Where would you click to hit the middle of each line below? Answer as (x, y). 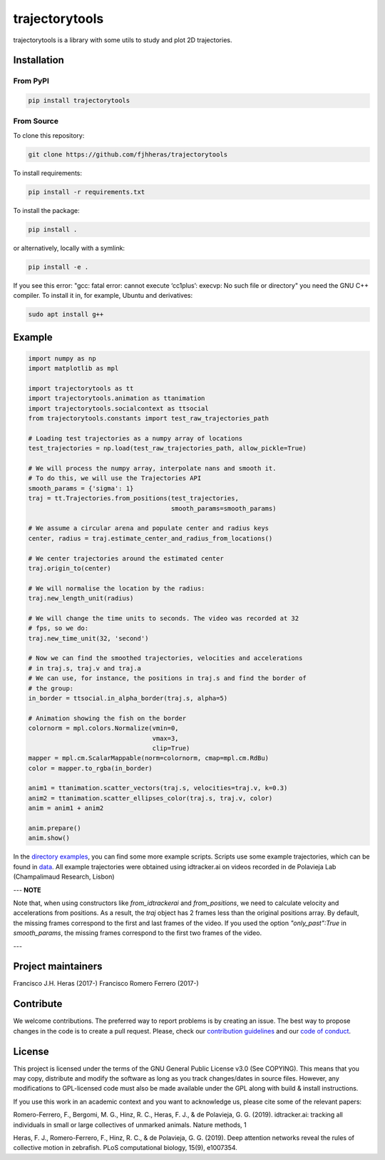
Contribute (38, 1004)
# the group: (51, 688)
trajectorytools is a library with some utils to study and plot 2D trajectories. (123, 40)
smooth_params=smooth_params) (224, 508)
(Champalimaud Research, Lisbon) (64, 877)
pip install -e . (58, 267)
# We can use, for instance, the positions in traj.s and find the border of (167, 678)
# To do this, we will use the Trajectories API (115, 478)
